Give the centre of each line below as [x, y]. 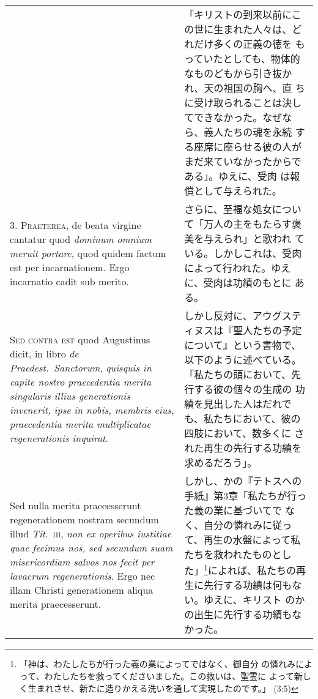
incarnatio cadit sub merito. [69, 281]
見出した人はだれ [243, 404]
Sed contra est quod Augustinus [80, 339]
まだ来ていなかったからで [243, 161]
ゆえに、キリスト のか [254, 600]
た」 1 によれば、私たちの [240, 570]
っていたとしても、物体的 [242, 58]
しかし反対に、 [218, 316]
